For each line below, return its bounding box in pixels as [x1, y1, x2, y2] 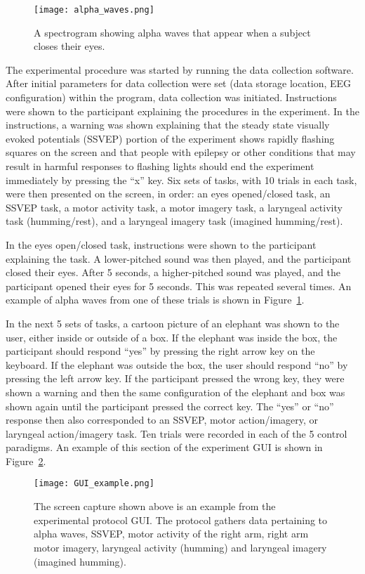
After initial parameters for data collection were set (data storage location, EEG [6, 76, 352, 91]
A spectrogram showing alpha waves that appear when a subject [34, 25, 311, 39]
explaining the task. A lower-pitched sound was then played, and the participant [6, 251, 352, 266]
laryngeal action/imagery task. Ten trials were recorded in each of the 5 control [6, 426, 347, 441]
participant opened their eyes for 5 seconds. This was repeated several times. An [6, 278, 352, 293]
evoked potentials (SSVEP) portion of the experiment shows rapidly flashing [6, 131, 335, 145]
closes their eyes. [34, 39, 105, 53]
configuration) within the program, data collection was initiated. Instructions [6, 90, 337, 105]
